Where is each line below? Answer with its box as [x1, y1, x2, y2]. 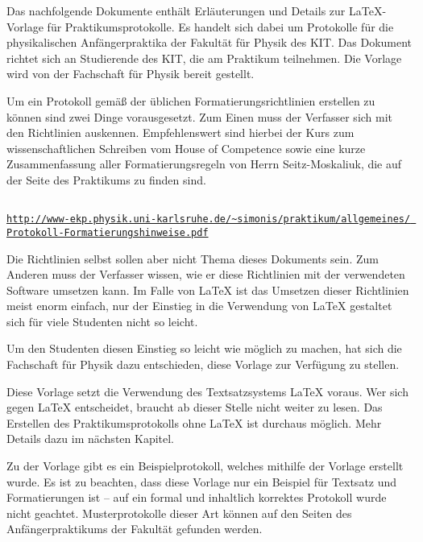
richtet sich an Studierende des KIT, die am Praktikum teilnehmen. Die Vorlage [6, 49, 402, 66]
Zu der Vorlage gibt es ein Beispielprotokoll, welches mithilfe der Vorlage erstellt [6, 457, 404, 474]
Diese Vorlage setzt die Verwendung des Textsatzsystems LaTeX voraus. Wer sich [6, 383, 408, 399]
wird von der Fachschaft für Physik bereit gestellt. [6, 65, 255, 82]
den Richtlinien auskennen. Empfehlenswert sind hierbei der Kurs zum [6, 124, 355, 141]
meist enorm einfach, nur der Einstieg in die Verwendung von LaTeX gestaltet [6, 297, 392, 314]
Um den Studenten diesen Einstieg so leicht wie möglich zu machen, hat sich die [6, 340, 402, 357]
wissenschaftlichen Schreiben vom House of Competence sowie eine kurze [6, 139, 366, 156]
